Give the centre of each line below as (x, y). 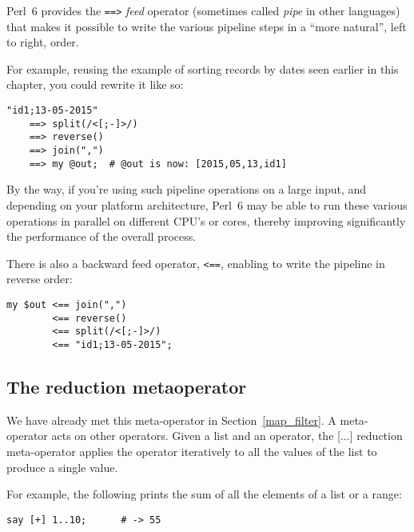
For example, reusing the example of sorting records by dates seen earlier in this (203, 68)
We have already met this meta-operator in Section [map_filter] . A (171, 420)
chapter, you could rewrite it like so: (95, 84)
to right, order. (43, 42)
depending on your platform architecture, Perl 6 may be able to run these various (207, 204)
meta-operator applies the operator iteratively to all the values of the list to (192, 451)
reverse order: (40, 279)
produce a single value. (62, 467)
